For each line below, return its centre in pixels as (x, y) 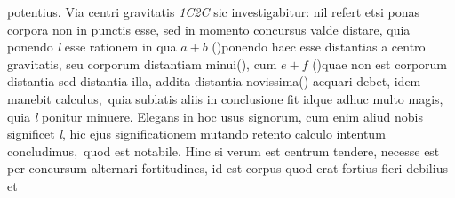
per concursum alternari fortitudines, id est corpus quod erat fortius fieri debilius (227, 168)
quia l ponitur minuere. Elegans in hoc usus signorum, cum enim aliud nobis (215, 116)
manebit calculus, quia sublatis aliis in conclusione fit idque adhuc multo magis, (225, 98)
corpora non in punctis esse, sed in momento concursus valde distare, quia (209, 29)
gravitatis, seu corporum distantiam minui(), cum (142, 63)
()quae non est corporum (380, 63)
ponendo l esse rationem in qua (92, 47)
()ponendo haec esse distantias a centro (319, 47)
